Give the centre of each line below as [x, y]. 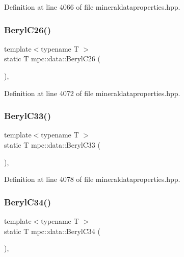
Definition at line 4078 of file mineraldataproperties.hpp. [92, 179]
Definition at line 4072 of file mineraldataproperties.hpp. [92, 93]
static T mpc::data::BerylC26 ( [52, 59]
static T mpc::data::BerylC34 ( [52, 231]
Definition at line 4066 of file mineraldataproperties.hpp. [92, 7]
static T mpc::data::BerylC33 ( [52, 145]
